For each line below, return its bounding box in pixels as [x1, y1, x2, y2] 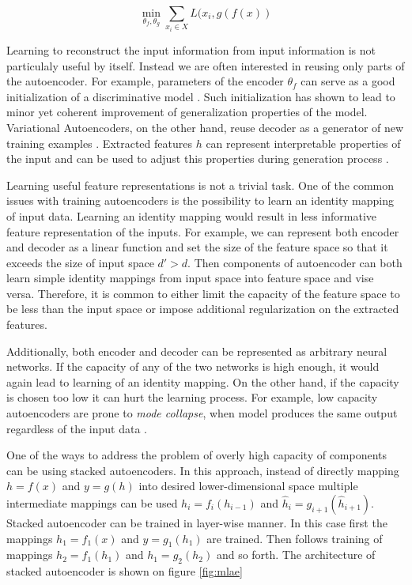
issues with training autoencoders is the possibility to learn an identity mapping [6, 192, 394, 209]
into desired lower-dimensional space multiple [138, 477, 358, 494]
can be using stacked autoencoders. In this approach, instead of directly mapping [6, 462, 399, 478]
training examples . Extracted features [6, 134, 192, 151]
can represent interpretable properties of [206, 134, 401, 151]
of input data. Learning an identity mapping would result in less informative [6, 207, 377, 224]
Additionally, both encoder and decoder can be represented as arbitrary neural [6, 342, 387, 359]
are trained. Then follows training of [206, 530, 383, 546]
